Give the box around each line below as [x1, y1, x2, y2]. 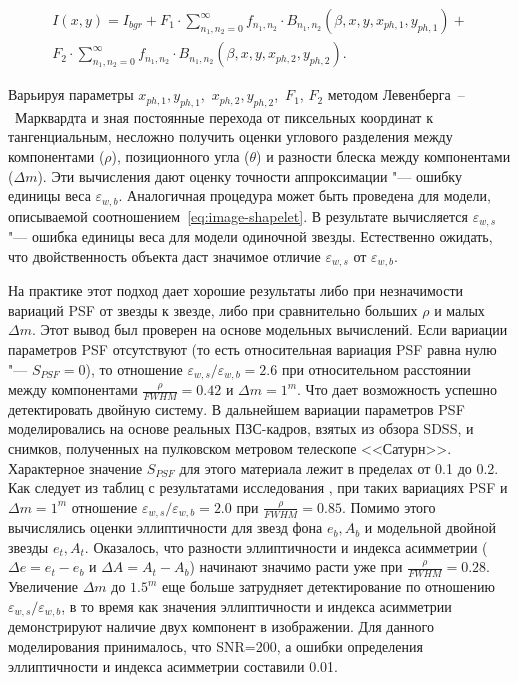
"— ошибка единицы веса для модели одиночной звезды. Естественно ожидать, [8, 226, 493, 247]
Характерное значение [8, 457, 143, 478]
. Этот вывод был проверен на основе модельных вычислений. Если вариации [31, 319, 508, 340]
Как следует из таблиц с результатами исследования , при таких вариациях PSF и [8, 477, 508, 498]
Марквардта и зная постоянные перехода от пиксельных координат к [14, 106, 433, 127]
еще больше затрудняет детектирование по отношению [162, 576, 495, 597]
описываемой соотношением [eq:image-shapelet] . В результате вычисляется [8, 205, 469, 226]
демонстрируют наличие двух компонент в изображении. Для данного [8, 616, 434, 637]
